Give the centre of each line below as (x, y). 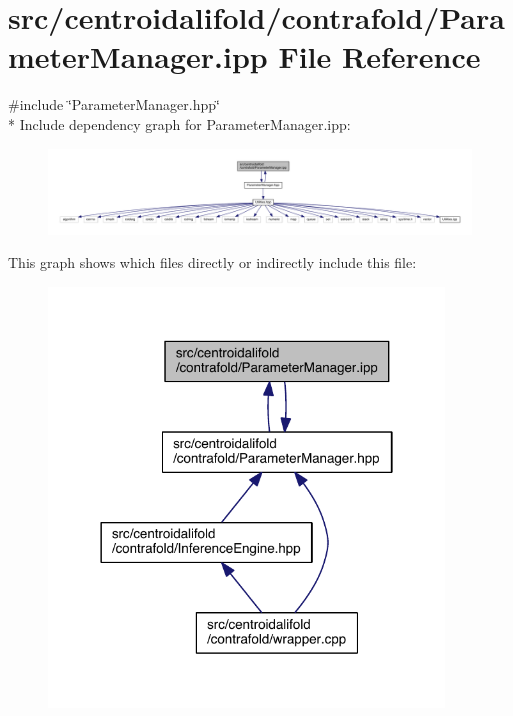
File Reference (379, 56)
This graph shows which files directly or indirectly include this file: (212, 262)
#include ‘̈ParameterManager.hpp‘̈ (114, 104)
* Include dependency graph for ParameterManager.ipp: (179, 123)
